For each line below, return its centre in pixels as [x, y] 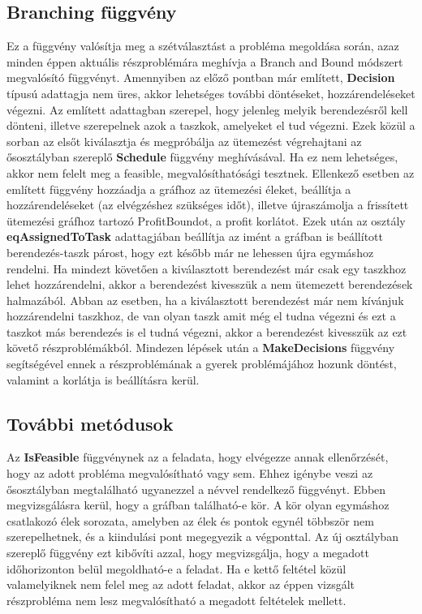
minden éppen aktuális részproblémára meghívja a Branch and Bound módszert [205, 61]
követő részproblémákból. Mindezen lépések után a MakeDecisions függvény [201, 348]
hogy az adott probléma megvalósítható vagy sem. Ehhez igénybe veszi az [190, 473]
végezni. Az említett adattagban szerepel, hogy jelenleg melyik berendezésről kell [207, 109]
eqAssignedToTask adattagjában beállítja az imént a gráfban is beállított [195, 236]
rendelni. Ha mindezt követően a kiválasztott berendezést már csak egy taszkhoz [207, 268]
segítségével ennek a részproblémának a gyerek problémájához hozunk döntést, [202, 364]
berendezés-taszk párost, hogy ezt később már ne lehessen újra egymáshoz [190, 252]
